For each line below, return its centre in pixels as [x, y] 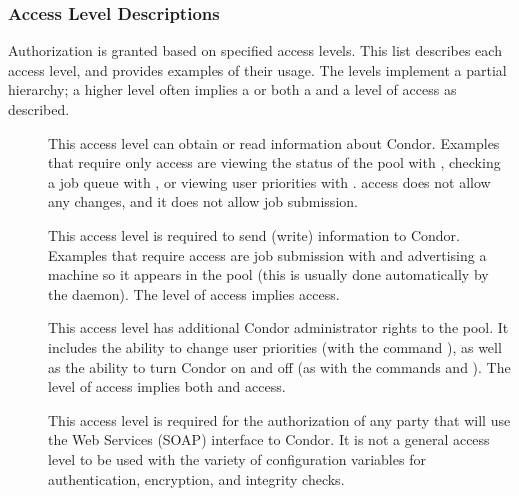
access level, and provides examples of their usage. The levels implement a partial [257, 69]
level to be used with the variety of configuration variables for [237, 458]
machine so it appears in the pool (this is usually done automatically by [268, 274]
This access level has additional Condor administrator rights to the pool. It [278, 327]
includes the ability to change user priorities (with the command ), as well [275, 346]
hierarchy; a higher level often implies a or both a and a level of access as [232, 89]
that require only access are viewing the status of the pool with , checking [274, 162]
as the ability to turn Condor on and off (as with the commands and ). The [279, 366]
